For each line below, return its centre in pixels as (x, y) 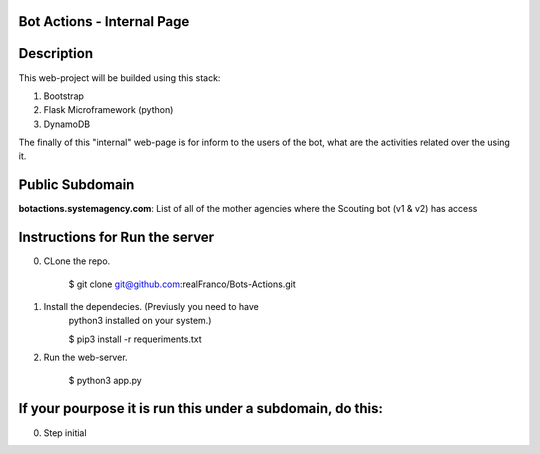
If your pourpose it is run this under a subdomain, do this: (201, 408)
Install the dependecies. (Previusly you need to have (151, 307)
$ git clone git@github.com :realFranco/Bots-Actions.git (182, 284)
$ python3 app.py (105, 380)
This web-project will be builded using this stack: (119, 77)
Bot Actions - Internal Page (104, 21)
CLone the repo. (77, 261)
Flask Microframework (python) (108, 110)
